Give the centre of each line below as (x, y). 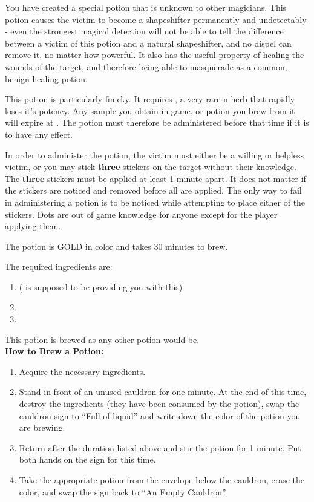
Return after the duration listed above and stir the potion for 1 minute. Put (160, 447)
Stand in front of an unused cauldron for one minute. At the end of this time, (163, 392)
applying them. (33, 226)
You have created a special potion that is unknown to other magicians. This (146, 7)
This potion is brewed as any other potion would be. (102, 339)
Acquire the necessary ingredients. (82, 371)
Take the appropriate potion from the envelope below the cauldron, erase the (162, 480)
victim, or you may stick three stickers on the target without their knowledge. (151, 167)
